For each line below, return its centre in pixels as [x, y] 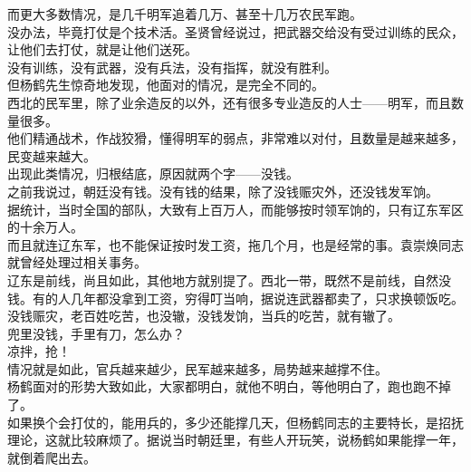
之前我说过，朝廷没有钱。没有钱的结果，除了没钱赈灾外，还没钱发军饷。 [223, 191]
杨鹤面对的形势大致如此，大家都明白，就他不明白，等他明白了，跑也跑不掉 [229, 386]
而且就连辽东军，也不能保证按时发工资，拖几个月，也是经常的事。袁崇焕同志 [235, 244]
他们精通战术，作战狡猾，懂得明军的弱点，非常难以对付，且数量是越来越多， [235, 138]
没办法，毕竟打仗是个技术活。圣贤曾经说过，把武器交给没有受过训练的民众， [235, 31]
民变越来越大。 [52, 155]
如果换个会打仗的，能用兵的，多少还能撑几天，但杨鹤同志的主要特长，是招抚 [235, 422]
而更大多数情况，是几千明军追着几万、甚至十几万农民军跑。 [185, 14]
